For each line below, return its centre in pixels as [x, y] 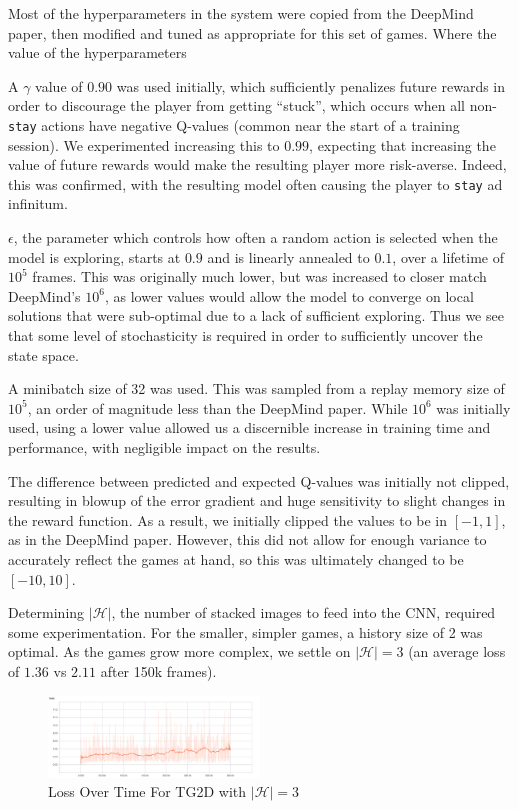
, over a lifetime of [448, 256]
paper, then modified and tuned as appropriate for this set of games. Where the [252, 32]
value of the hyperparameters [97, 52]
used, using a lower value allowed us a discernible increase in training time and [249, 427]
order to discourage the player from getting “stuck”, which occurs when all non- [252, 105]
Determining [46, 612]
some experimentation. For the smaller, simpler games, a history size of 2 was [245, 631]
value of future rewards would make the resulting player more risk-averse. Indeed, [257, 164]
